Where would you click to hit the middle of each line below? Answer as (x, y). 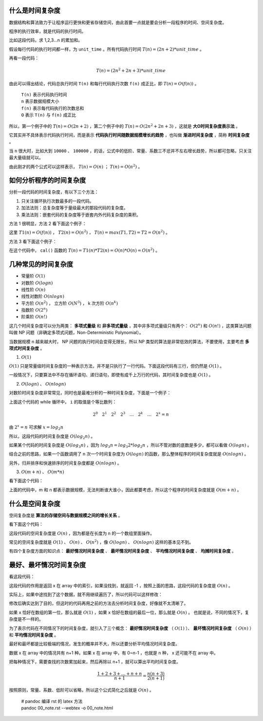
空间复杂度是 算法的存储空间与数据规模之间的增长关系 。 (66, 515)
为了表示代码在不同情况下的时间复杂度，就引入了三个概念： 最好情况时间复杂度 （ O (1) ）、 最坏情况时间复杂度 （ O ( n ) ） (130, 628)
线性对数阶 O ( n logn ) (43, 296)
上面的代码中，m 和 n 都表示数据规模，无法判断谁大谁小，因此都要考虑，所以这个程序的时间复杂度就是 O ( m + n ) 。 (125, 490)
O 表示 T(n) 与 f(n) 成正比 (49, 115)
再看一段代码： (24, 58)
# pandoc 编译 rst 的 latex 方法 (52, 701)
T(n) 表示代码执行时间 (44, 94)
